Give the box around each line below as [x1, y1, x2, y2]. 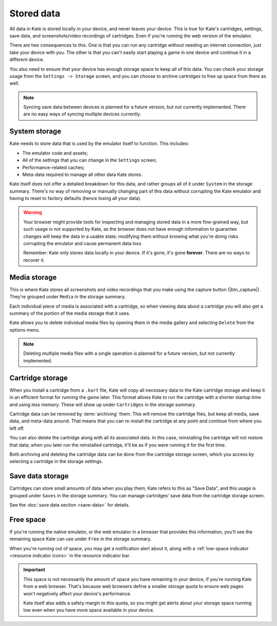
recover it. [23, 257, 45, 263]
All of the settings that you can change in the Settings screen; [22, 157, 157, 164]
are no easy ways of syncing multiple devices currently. [23, 111, 141, 117]
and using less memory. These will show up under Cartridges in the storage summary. [9, 401, 196, 408]
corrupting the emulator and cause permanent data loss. [23, 240, 143, 247]
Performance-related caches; [22, 164, 85, 170]
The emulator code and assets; [22, 150, 88, 156]
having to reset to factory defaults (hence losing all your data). [9, 195, 142, 201]
